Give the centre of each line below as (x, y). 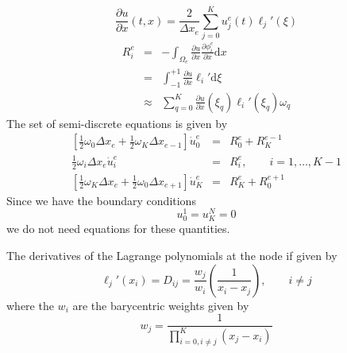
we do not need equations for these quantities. (118, 229)
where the (30, 305)
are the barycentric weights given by (161, 305)
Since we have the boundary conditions (101, 200)
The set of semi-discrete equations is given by (117, 123)
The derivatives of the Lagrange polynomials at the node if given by (172, 255)
